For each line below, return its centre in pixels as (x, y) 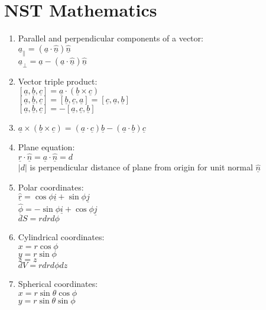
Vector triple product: (58, 81)
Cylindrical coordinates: (61, 237)
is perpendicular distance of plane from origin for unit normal (141, 167)
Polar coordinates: (51, 187)
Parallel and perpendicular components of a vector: (111, 38)
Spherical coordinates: (58, 284)
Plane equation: (46, 147)
